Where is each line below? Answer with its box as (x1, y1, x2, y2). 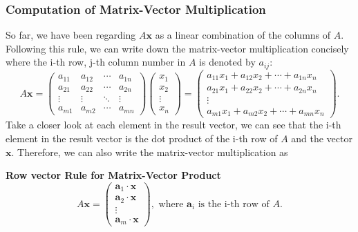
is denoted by (199, 55, 256, 69)
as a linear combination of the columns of (155, 28, 331, 42)
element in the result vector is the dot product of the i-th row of (6, 131, 278, 146)
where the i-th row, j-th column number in (6, 55, 186, 69)
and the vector (291, 131, 352, 146)
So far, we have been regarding (6, 28, 136, 42)
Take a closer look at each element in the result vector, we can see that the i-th (6, 117, 341, 132)
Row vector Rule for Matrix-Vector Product (6, 168, 221, 182)
